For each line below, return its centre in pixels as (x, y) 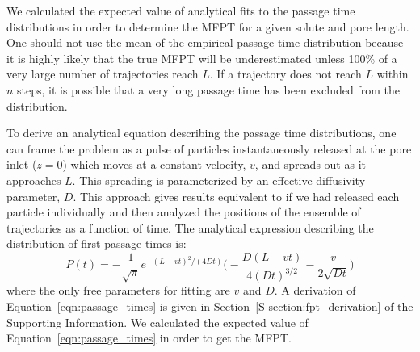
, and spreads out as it (310, 164)
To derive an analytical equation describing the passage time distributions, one (202, 133)
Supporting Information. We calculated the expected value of (157, 322)
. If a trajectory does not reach (286, 74)
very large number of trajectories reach (103, 74)
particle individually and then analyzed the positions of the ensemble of (184, 212)
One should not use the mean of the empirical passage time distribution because (205, 42)
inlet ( (22, 164)
